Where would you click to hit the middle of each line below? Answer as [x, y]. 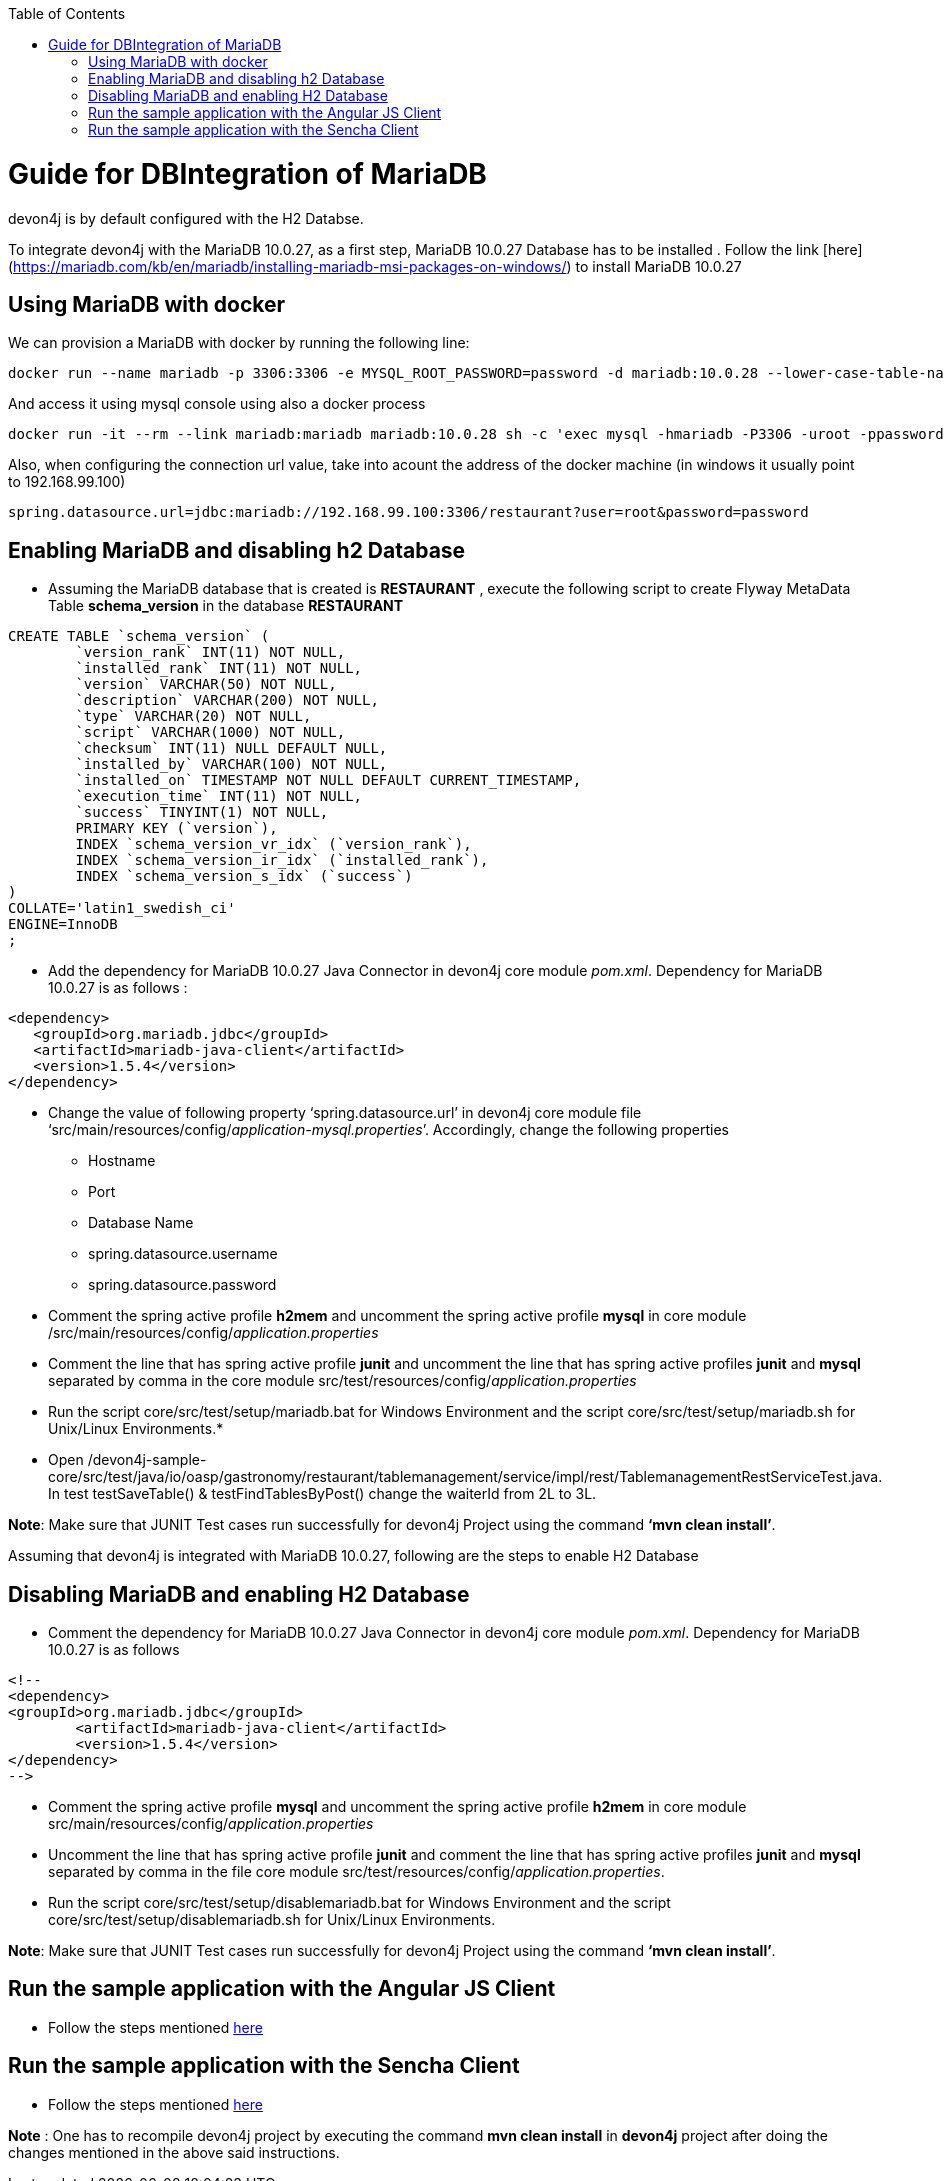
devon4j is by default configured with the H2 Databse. [186, 218]
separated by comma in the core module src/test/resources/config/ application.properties [342, 1381]
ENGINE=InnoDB [63, 924]
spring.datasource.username [183, 1254]
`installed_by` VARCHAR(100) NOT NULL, [231, 764]
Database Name [141, 1223]
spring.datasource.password [182, 1285]
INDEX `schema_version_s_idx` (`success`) [244, 876]
